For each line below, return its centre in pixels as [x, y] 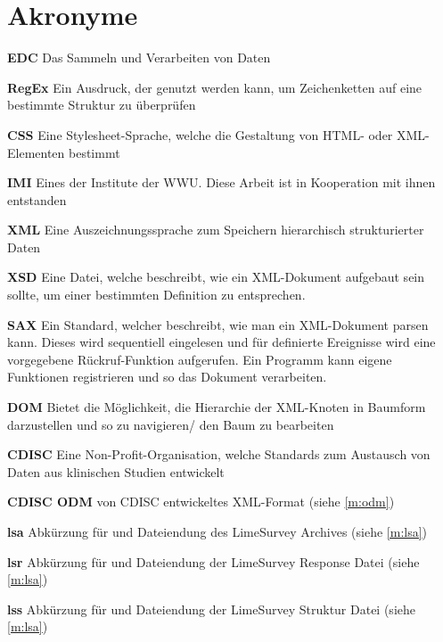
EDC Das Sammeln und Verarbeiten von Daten [139, 58]
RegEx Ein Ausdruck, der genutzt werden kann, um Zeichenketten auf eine [215, 87]
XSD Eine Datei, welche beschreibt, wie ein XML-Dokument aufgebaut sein [216, 277]
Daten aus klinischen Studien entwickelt [116, 471]
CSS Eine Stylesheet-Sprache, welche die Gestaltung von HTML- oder [200, 134]
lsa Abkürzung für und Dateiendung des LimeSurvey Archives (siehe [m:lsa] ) [217, 531]
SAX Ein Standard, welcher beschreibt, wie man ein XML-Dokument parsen [218, 324]
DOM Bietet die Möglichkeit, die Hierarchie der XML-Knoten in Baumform [217, 407]
